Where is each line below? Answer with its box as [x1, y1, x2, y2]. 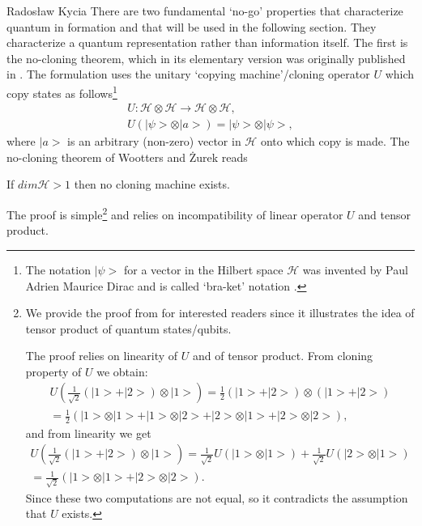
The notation [25, 261, 91, 278]
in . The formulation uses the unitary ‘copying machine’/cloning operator [6, 66, 370, 83]
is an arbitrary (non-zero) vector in [67, 133, 241, 150]
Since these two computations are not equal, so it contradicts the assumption [25, 489, 408, 506]
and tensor [358, 206, 411, 223]
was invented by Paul [302, 261, 408, 278]
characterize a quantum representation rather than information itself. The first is [6, 34, 408, 51]
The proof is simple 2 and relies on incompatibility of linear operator [6, 204, 343, 223]
